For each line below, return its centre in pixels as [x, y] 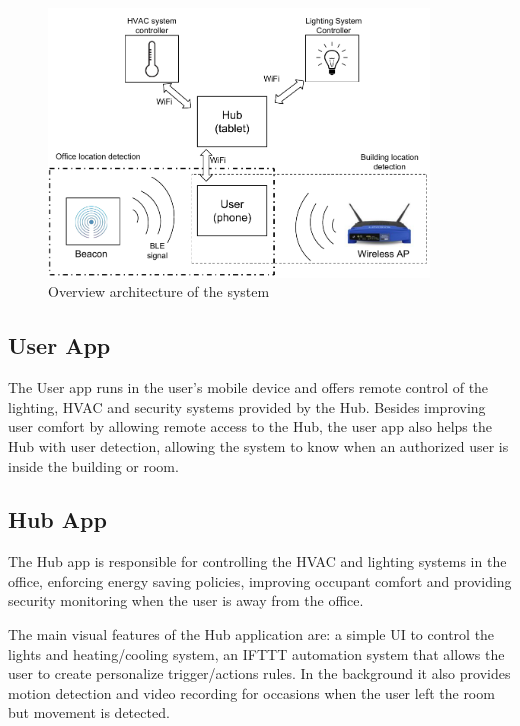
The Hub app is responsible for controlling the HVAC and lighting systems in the [257, 561]
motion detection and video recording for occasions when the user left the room [251, 692]
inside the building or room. [93, 465]
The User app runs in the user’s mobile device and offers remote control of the [248, 387]
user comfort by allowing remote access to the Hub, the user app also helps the [250, 426]
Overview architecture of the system [159, 291]
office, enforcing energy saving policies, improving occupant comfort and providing [260, 580]
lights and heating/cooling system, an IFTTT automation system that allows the [256, 653]
